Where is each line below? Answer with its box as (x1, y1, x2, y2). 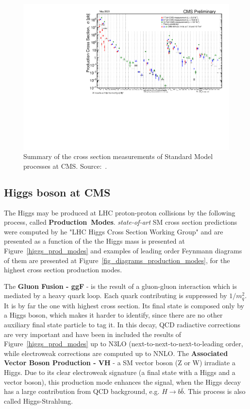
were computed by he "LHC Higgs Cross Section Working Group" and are (4, 226, 223, 236)
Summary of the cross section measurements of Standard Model (23, 151, 213, 161)
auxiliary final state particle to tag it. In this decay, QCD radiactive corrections (4, 320, 241, 330)
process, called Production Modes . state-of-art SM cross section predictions (4, 217, 237, 227)
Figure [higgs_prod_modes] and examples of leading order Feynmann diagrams (4, 246, 242, 256)
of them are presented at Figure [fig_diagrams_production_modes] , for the (4, 255, 230, 265)
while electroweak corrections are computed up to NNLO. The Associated (4, 348, 228, 358)
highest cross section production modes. (4, 265, 122, 275)
